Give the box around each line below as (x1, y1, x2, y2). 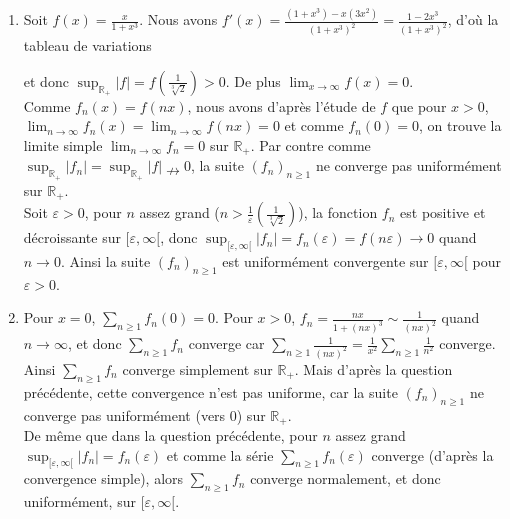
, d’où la (447, 9, 499, 30)
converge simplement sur (122, 359, 273, 380)
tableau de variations (23, 35, 152, 56)
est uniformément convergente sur (222, 250, 429, 271)
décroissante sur (23, 227, 121, 248)
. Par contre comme (250, 134, 371, 155)
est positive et (400, 202, 486, 223)
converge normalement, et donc (250, 468, 441, 489)
